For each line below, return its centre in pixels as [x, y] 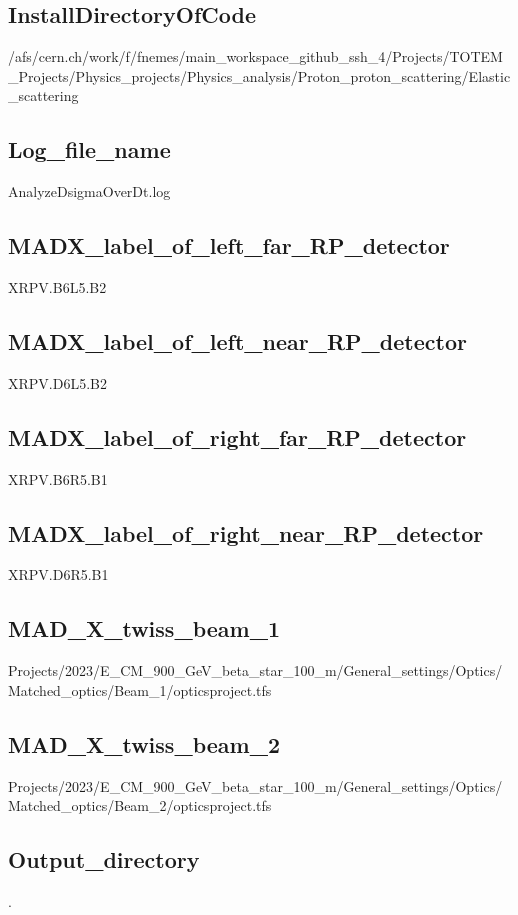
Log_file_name [89, 149]
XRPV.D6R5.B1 [58, 574]
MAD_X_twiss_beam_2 [144, 743]
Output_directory [104, 859]
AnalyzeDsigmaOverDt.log [89, 191]
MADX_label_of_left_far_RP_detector [229, 245]
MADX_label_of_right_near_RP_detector [246, 532]
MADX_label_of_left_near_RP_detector [237, 340]
